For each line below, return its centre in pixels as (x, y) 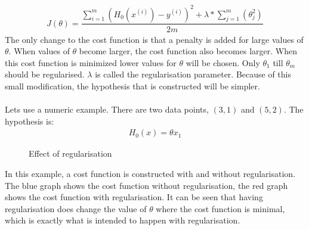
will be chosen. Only (223, 62)
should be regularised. (45, 74)
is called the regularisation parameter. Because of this (193, 74)
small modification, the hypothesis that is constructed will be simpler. (132, 86)
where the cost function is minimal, (220, 208)
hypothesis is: (30, 121)
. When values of (39, 51)
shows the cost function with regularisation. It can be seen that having (134, 197)
